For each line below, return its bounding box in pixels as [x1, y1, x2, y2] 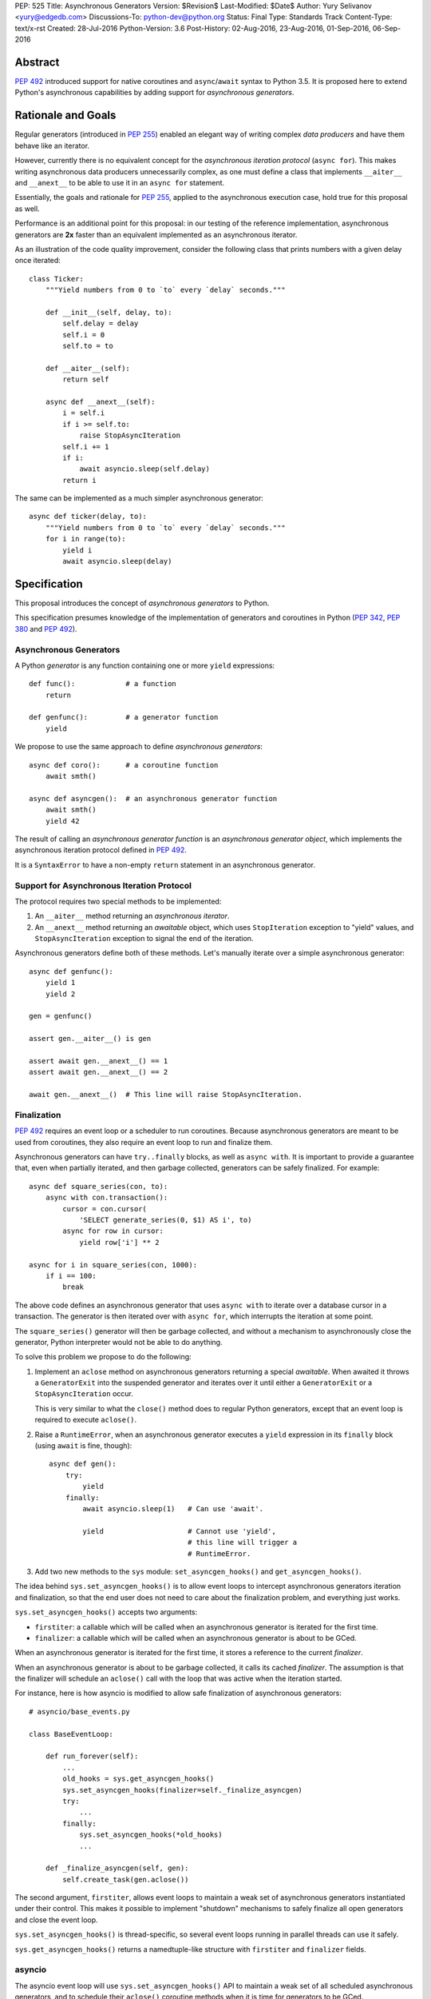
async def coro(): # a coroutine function [29, 760, 219, 769]
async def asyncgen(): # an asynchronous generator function [29, 794, 278, 803]
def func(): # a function [29, 680, 177, 688]
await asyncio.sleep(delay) [62, 557, 172, 566]
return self [62, 375, 109, 384]
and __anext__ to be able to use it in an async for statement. [14, 178, 225, 187]
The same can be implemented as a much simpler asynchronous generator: [14, 493, 263, 503]
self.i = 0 [62, 330, 105, 339]
